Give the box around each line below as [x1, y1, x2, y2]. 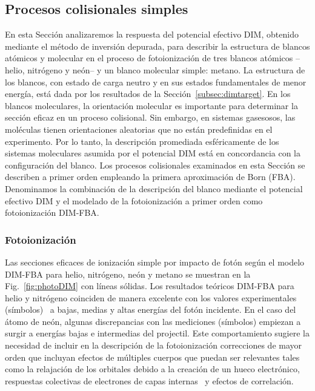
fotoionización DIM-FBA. [5, 206, 99, 219]
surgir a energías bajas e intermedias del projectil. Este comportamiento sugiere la [5, 327, 310, 339]
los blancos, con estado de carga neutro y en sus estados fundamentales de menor [5, 75, 307, 88]
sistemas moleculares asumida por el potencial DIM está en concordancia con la [5, 147, 300, 159]
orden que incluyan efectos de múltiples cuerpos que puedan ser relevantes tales [5, 350, 300, 363]
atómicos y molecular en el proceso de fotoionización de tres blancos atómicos [5, 52, 293, 64]
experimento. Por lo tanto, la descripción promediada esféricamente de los [5, 135, 279, 147]
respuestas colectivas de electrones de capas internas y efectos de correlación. [5, 374, 294, 387]
